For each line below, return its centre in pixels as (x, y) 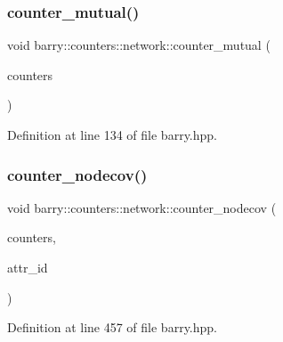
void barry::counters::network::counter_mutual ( (139, 45)
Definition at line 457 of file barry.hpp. (112, 327)
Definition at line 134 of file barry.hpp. (112, 134)
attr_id (28, 267)
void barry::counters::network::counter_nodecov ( (142, 207)
